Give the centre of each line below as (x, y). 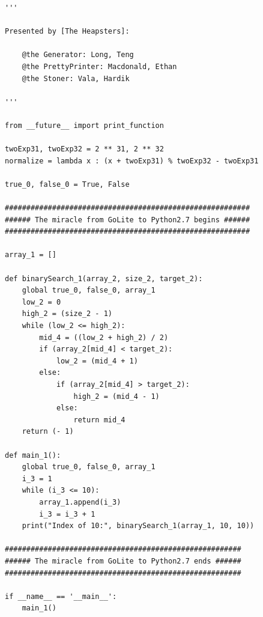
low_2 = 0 (41, 302)
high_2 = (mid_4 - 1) (116, 396)
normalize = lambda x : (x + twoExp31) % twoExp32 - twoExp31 (132, 161)
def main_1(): (33, 455)
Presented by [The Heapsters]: (67, 32)
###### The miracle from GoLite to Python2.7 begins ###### (128, 220)
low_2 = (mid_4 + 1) (97, 361)
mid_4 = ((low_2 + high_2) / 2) (104, 337)
